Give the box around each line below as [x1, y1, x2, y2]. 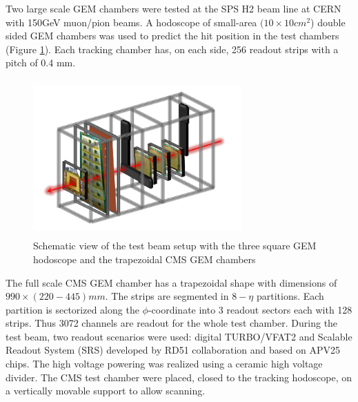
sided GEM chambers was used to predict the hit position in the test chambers [6, 28, 339, 43]
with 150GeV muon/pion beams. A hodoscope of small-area [6, 15, 257, 29]
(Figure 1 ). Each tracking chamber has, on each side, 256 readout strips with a [6, 41, 339, 56]
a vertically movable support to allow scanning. [6, 383, 206, 398]
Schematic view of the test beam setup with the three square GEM [33, 238, 317, 253]
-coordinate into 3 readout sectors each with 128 [148, 302, 352, 316]
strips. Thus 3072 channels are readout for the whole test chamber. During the [6, 316, 338, 330]
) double [310, 15, 346, 29]
